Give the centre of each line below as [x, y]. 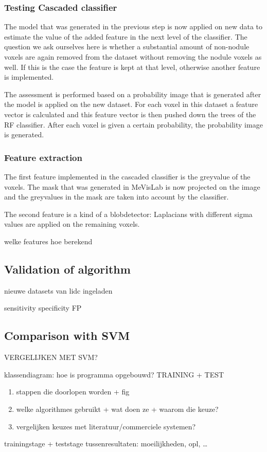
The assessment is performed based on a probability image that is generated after [133, 94]
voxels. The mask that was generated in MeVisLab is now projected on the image [132, 186]
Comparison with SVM [67, 336]
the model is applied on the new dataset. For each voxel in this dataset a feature [131, 104]
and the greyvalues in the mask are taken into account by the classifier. [117, 197]
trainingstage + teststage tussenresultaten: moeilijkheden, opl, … [106, 444]
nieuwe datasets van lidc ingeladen [58, 290]
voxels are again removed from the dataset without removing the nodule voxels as [133, 57]
